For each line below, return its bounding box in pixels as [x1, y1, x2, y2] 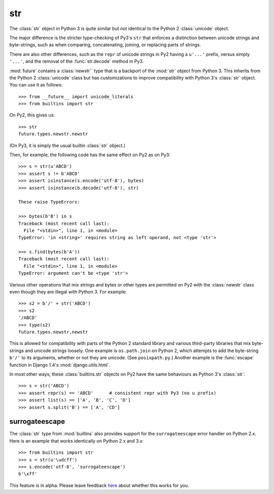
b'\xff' [18, 471, 38, 477]
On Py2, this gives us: [9, 112, 55, 118]
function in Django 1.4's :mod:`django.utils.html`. [9, 362, 111, 368]
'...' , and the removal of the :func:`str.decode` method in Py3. [9, 59, 144, 65]
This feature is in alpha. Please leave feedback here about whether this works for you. [9, 482, 189, 488]
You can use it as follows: [9, 82, 63, 88]
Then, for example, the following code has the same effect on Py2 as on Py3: [9, 152, 171, 158]
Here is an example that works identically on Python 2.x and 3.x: [9, 438, 144, 444]
